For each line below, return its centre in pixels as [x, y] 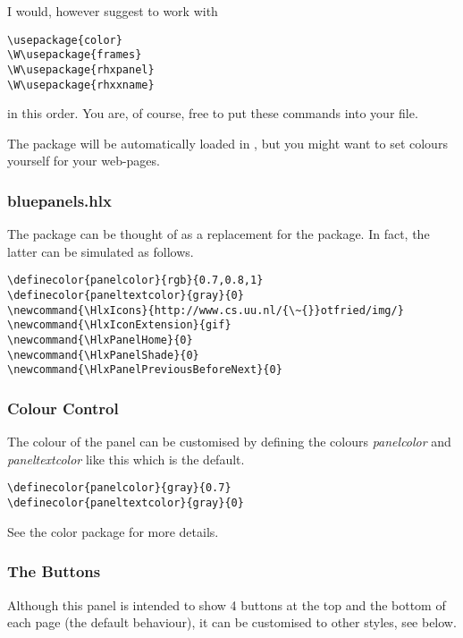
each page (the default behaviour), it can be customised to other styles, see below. [232, 622]
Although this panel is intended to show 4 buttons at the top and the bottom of [227, 604]
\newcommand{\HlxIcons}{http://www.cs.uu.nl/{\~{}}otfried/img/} [206, 310]
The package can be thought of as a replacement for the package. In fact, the [219, 234]
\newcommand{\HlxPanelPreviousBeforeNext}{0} [145, 370]
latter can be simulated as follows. [101, 251]
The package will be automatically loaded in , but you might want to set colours [227, 143]
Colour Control [63, 408]
